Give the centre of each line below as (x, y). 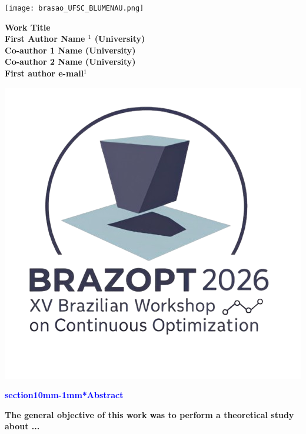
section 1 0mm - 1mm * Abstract (64, 395)
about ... (22, 426)
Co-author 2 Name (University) (70, 61)
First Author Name (45, 39)
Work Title (28, 27)
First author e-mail (44, 73)
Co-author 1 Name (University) (70, 50)
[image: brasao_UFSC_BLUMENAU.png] (74, 8)
